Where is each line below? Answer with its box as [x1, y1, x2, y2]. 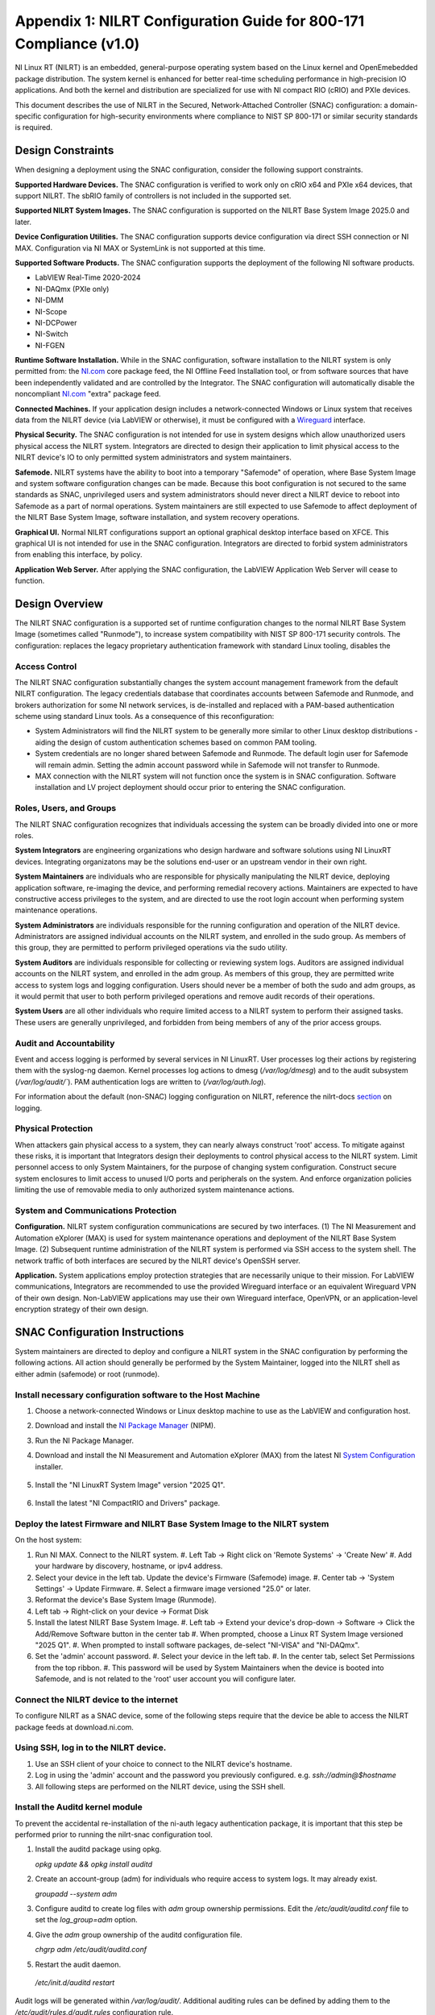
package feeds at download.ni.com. [14, 1722, 135, 1732]
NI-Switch [35, 329, 68, 339]
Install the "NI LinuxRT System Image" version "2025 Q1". [35, 1480, 226, 1489]
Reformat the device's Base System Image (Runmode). [35, 1595, 217, 1605]
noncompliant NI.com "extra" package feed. [14, 389, 161, 399]
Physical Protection [14, 1123, 93, 1134]
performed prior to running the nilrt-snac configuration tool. [14, 1830, 213, 1839]
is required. [14, 123, 52, 132]
